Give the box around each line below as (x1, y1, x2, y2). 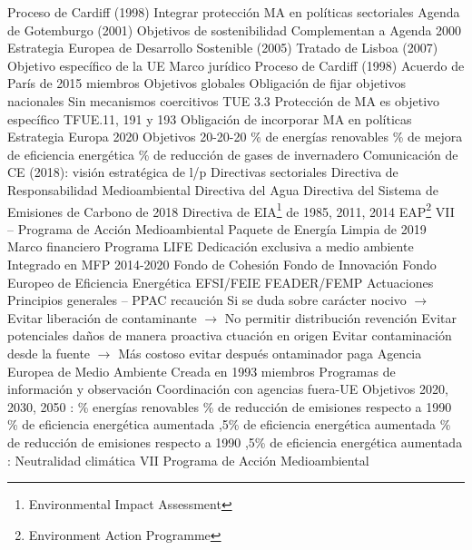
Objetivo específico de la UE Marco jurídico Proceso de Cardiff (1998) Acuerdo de (7, 55, 465, 74)
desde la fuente (7, 343, 91, 362)
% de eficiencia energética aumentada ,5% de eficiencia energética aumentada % (7, 415, 451, 434)
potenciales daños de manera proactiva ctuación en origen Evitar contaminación (7, 326, 452, 345)
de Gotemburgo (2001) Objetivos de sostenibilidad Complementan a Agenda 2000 (7, 20, 462, 39)
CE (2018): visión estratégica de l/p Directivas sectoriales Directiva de (7, 162, 398, 182)
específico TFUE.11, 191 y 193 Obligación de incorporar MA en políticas (7, 109, 412, 128)
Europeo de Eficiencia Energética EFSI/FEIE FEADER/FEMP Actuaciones (7, 272, 434, 291)
